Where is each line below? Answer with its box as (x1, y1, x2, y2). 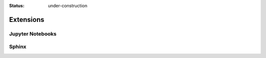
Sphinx (9, 43, 27, 50)
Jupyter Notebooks (9, 30, 57, 37)
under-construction (48, 3, 88, 8)
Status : (9, 3, 25, 8)
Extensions (9, 15, 44, 24)
